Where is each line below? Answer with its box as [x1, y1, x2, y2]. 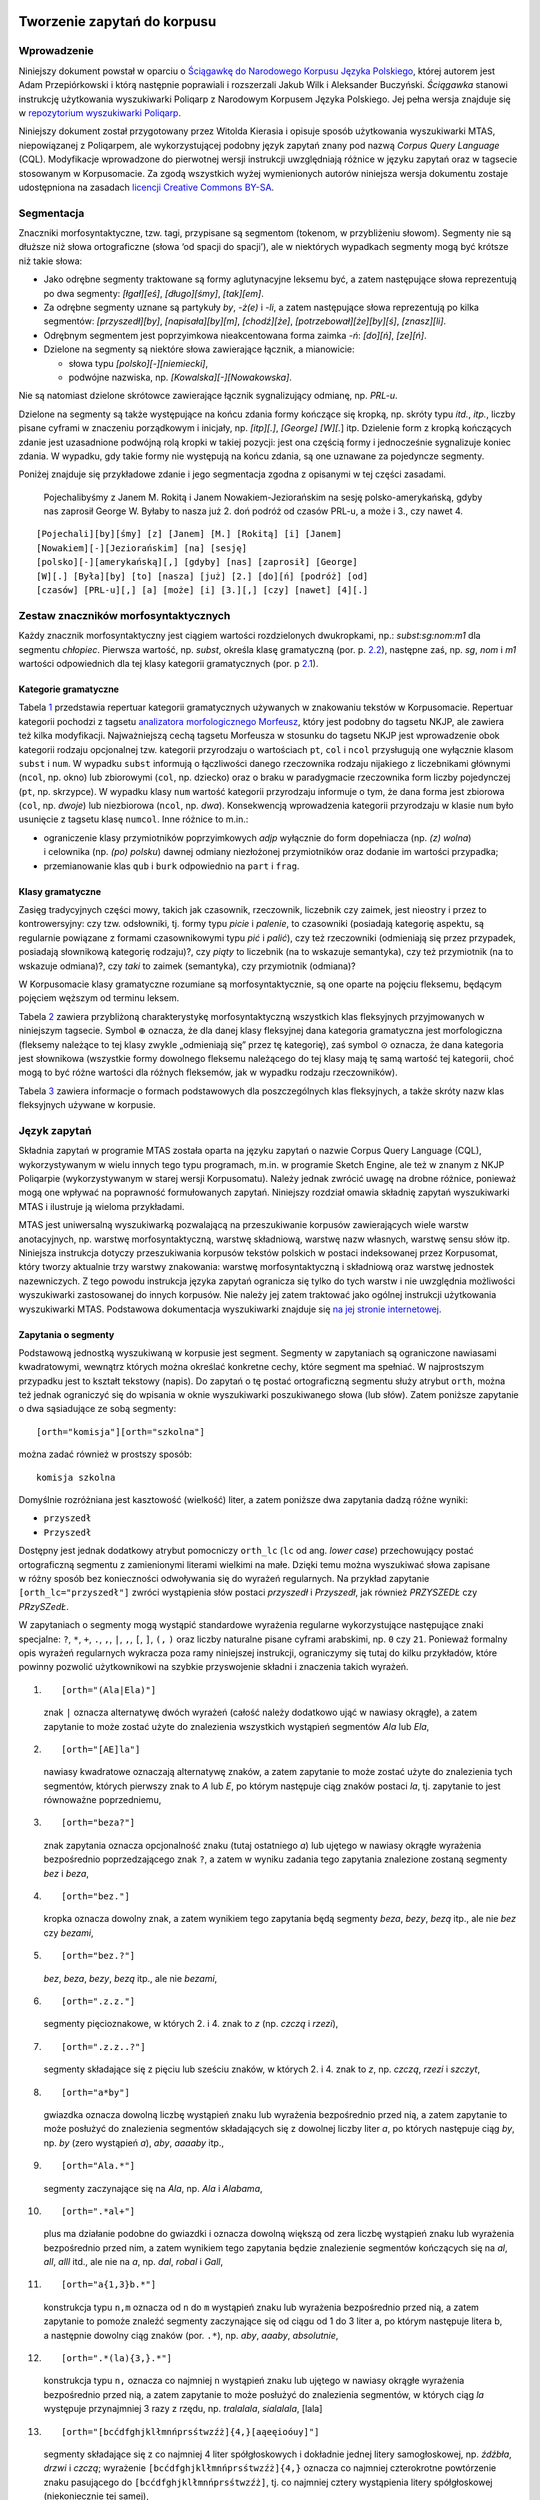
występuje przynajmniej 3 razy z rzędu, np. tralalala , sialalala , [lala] [43, 2403, 323, 2415]
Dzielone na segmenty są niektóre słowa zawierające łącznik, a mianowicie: [43, 343, 355, 355]
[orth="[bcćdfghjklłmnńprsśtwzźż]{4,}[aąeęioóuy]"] [61, 2426, 320, 2437]
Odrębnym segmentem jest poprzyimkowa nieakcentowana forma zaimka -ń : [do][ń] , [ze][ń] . [43, 329, 427, 341]
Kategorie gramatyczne [18, 683, 120, 695]
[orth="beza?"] [61, 1817, 136, 1829]
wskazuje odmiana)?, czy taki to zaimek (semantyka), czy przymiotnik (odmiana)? [18, 960, 356, 972]
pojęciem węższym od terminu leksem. [18, 992, 180, 1004]
